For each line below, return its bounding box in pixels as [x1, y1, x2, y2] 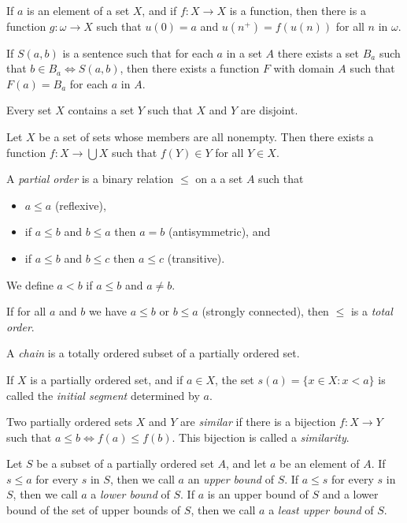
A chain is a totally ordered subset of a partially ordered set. [6, 345, 300, 361]
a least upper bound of [268, 502, 374, 518]
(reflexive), [54, 196, 106, 213]
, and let [226, 455, 267, 472]
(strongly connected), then [202, 303, 329, 319]
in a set [226, 44, 262, 61]
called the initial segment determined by [6, 387, 200, 403]
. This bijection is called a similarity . [172, 428, 350, 445]
